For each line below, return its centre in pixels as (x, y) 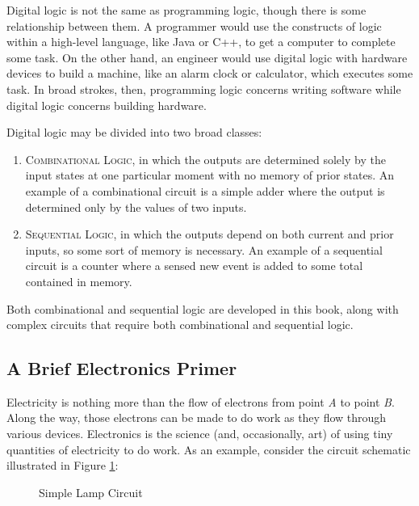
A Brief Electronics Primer (122, 368)
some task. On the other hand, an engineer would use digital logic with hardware (207, 57)
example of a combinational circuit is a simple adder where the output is (205, 190)
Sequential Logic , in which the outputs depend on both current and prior (209, 234)
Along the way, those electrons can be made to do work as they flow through (197, 417)
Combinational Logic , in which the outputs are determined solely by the (205, 159)
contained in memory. (79, 281)
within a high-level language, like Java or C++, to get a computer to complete (201, 42)
